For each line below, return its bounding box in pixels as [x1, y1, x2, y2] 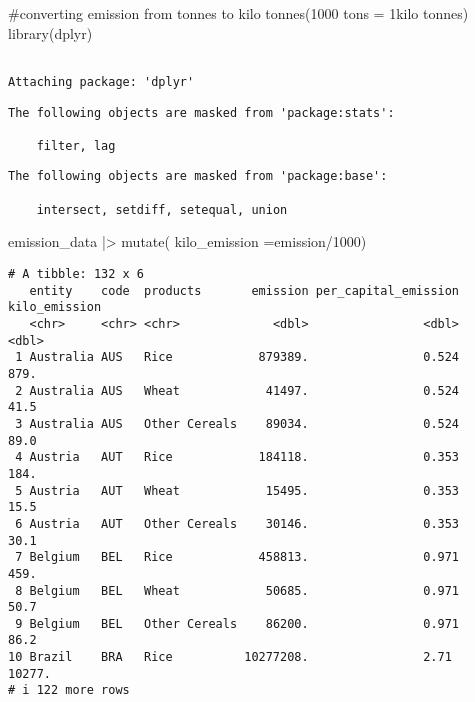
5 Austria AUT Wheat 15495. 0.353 [15, 483, 460, 498]
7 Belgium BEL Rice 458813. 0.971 [15, 550, 460, 565]
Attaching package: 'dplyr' [8, 74, 195, 89]
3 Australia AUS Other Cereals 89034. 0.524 [15, 416, 460, 431]
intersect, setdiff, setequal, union [36, 202, 288, 217]
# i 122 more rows [8, 683, 130, 698]
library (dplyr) [8, 22, 93, 43]
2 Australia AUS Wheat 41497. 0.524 [15, 383, 460, 398]
